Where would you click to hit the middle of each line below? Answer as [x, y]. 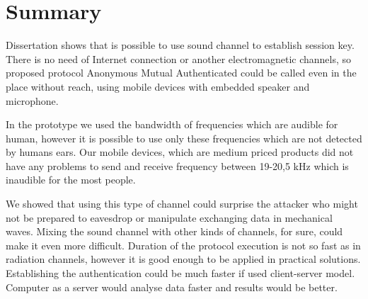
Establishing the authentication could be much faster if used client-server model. [180, 273]
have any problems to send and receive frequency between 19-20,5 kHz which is [177, 165]
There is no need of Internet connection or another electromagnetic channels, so [179, 58]
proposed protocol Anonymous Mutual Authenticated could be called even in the [181, 73]
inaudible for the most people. [71, 180]
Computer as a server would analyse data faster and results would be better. [172, 287]
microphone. [32, 100]
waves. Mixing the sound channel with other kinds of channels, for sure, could [174, 231]
